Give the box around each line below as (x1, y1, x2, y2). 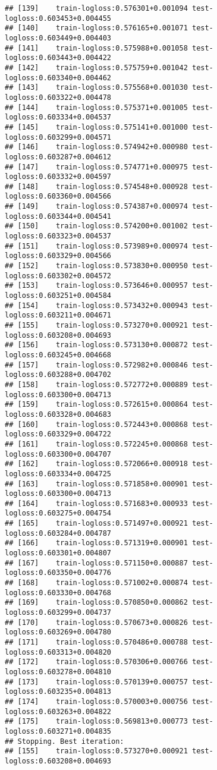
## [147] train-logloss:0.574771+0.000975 (5, 162, 188, 171)
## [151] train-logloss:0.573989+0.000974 (5, 241, 188, 250)
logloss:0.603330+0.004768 (5, 588, 111, 597)
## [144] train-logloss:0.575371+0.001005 (5, 103, 188, 112)
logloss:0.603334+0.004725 (5, 469, 111, 478)
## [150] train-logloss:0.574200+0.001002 (5, 222, 188, 231)
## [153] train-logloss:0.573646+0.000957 (5, 281, 188, 290)
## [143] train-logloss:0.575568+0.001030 (5, 83, 188, 92)
